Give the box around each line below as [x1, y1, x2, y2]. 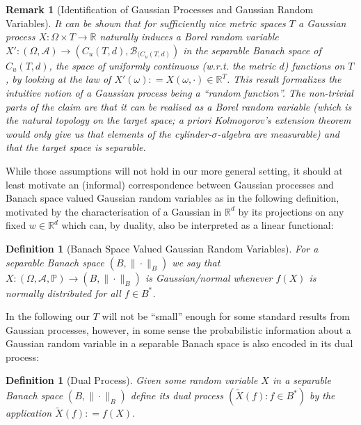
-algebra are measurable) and [217, 126, 340, 141]
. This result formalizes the [226, 72, 342, 86]
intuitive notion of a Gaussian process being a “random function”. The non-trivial [6, 85, 353, 99]
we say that [172, 255, 220, 269]
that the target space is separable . [6, 140, 146, 154]
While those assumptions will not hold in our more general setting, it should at [6, 163, 343, 177]
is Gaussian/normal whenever [145, 270, 273, 284]
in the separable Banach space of [183, 42, 321, 57]
